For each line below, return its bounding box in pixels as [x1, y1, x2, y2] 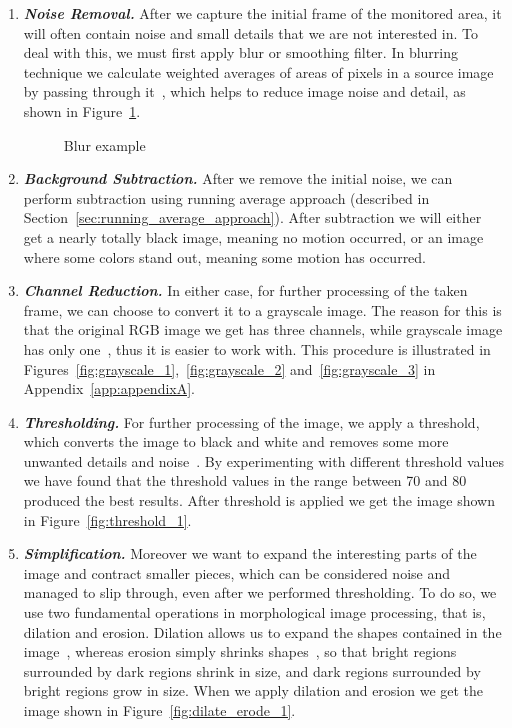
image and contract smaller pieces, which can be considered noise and [23, 562, 451, 583]
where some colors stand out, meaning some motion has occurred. [23, 246, 427, 267]
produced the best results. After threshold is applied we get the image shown [23, 490, 495, 511]
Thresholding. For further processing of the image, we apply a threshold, [23, 411, 480, 432]
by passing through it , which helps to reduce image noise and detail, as [23, 81, 466, 102]
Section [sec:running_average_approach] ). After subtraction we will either [23, 207, 482, 228]
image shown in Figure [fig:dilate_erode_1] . [23, 700, 296, 720]
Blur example [63, 134, 146, 155]
